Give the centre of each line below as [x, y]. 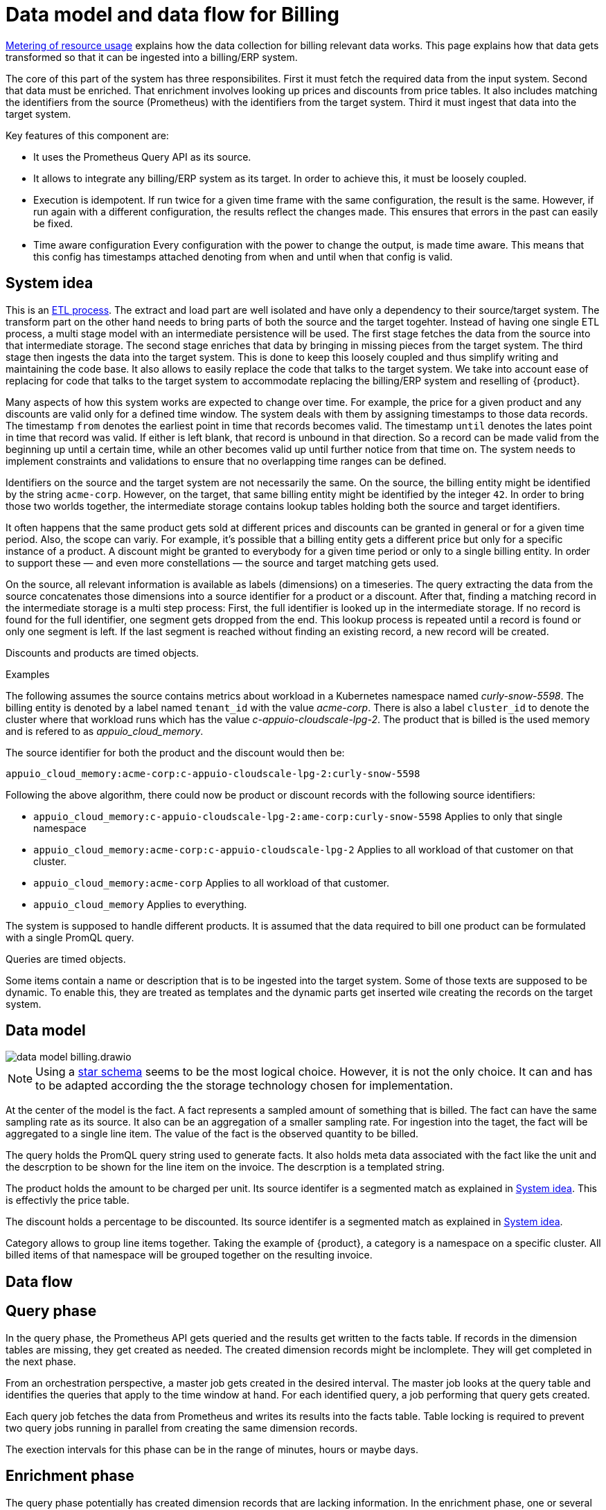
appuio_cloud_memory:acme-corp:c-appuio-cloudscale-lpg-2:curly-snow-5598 [213, 773]
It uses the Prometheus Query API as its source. [142, 157]
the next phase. [41, 1361]
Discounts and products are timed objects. [103, 652]
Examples [28, 674]
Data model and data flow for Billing [172, 15]
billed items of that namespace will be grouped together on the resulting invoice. [189, 1255]
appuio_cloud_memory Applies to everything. [140, 904]
